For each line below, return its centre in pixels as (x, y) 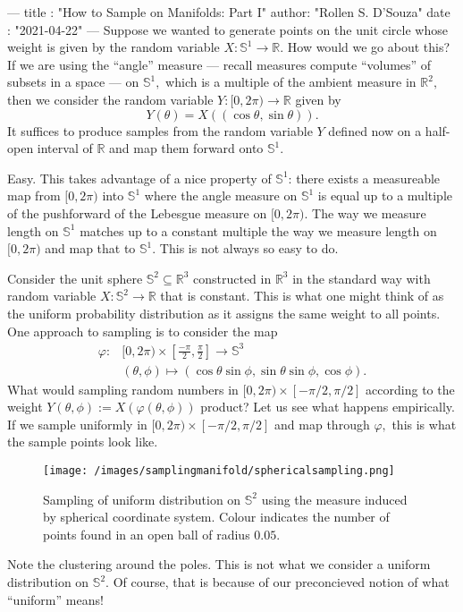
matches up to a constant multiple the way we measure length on (258, 230)
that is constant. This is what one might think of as (302, 296)
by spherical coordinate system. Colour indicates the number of (216, 517)
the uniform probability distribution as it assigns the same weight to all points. (224, 313)
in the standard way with (362, 278)
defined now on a (375, 130)
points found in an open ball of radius (147, 534)
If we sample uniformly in (77, 424)
